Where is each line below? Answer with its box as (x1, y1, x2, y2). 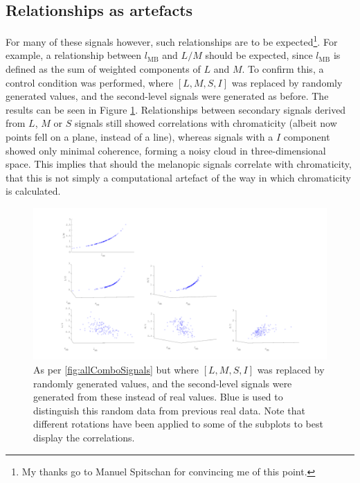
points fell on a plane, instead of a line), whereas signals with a (6, 130, 273, 144)
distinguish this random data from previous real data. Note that (33, 403, 305, 417)
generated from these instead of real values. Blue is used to (33, 389, 283, 404)
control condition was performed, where (6, 75, 174, 89)
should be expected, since (205, 48, 313, 62)
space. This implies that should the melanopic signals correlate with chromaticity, (6, 157, 352, 171)
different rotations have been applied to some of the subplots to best (33, 416, 323, 431)
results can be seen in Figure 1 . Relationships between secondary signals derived (6, 102, 346, 116)
